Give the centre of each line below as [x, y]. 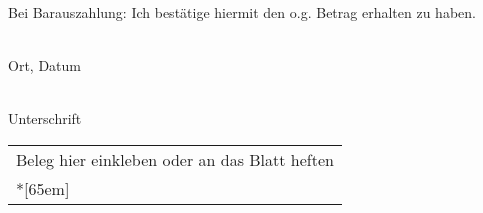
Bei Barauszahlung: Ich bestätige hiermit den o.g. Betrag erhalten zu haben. [242, 12]
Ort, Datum [44, 65]
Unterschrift [45, 118]
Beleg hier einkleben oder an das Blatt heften [175, 159]
